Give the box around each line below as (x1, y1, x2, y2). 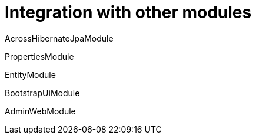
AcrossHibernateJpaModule (5, 33, 114, 43)
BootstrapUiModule (5, 87, 80, 98)
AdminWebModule (5, 106, 76, 116)
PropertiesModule (5, 51, 74, 62)
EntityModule (5, 69, 56, 80)
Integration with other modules (5, 2, 252, 22)
